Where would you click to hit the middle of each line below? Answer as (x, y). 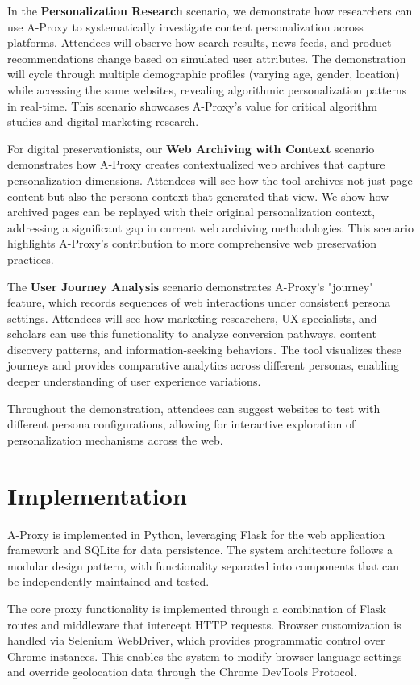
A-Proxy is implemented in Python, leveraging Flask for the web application (196, 534)
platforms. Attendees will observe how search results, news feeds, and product (200, 42)
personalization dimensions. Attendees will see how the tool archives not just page (210, 180)
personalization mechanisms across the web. (115, 439)
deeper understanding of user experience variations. (134, 381)
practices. (31, 259)
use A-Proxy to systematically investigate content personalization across (185, 26)
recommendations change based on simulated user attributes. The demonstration (207, 58)
